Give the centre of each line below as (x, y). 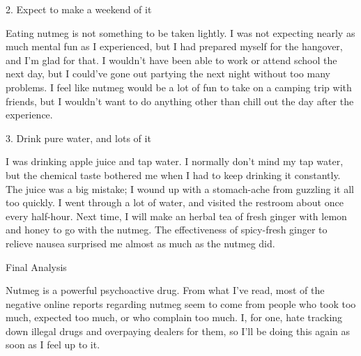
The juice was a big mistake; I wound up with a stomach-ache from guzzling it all (180, 188)
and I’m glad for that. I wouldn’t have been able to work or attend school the (171, 60)
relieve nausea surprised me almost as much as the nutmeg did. (140, 243)
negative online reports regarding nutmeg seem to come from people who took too (181, 303)
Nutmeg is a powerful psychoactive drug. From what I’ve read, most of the (165, 290)
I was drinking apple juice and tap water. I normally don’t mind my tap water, (175, 161)
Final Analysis (36, 266)
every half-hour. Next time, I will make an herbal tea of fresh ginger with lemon (176, 216)
